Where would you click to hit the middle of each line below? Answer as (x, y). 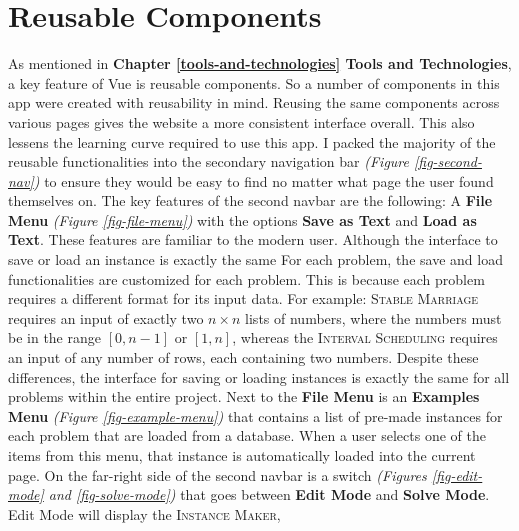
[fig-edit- (457, 474)
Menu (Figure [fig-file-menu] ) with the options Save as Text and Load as (242, 219)
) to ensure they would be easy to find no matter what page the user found (263, 180)
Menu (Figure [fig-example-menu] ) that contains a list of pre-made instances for (255, 415)
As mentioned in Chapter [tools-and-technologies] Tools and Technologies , (260, 63)
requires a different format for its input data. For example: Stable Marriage (243, 298)
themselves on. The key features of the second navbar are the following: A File (250, 200)
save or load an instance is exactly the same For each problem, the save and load (255, 259)
